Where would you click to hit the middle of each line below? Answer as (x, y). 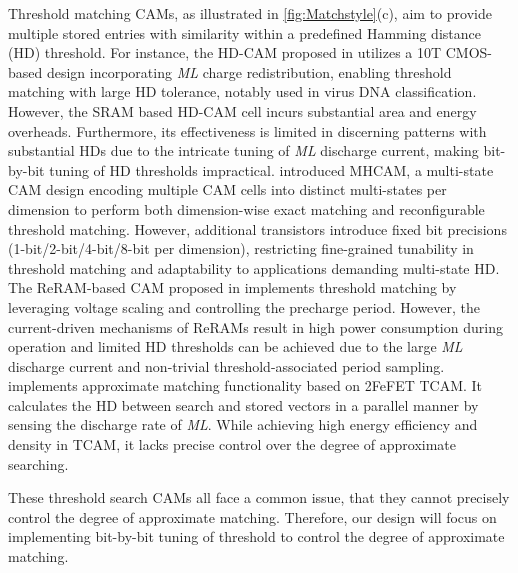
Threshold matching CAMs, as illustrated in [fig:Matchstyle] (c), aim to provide (250, 13)
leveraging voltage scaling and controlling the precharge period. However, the (244, 306)
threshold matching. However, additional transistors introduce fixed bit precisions (257, 228)
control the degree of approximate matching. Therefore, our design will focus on (252, 516)
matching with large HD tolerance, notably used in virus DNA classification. (242, 91)
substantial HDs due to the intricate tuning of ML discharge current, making (243, 150)
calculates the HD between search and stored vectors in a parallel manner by (243, 404)
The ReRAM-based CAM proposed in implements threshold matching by (232, 287)
